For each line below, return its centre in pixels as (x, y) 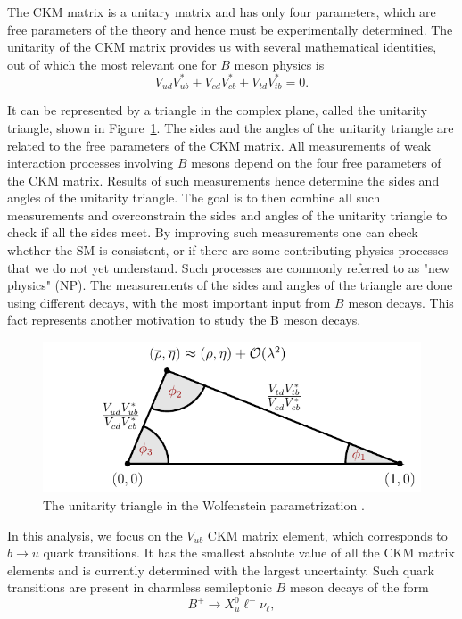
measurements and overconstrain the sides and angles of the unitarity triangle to (227, 215)
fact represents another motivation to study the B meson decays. (184, 320)
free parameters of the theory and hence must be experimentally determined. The (230, 29)
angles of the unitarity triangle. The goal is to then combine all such (194, 198)
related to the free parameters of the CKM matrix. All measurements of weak (219, 145)
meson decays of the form (359, 587)
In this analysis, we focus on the (95, 535)
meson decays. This (401, 302)
